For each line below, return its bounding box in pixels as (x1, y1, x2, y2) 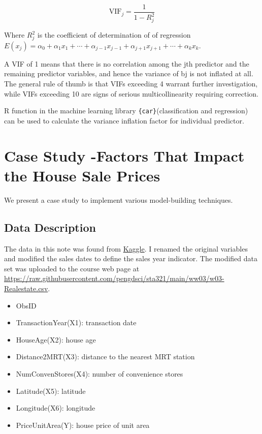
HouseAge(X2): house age (16, 334, 96, 345)
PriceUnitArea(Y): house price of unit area (16, 419, 150, 430)
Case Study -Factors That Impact (4, 145, 245, 166)
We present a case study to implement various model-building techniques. (4, 194, 233, 205)
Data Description (4, 219, 96, 235)
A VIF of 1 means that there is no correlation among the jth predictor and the (4, 58, 249, 69)
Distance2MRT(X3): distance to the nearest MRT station (16, 351, 195, 362)
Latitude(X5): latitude (16, 385, 86, 396)
